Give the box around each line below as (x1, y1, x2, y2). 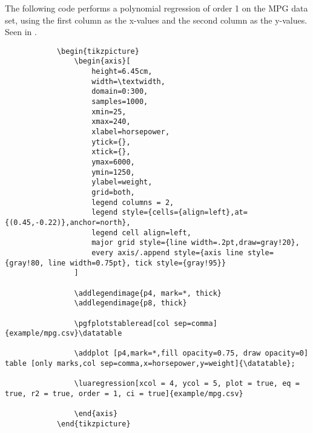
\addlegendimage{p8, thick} (74, 299, 187, 308)
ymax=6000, (91, 158, 135, 166)
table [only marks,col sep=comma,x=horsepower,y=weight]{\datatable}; (5, 359, 295, 368)
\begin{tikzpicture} (56, 47, 139, 56)
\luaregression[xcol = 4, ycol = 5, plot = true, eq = (74, 379, 300, 388)
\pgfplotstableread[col (74, 319, 170, 328)
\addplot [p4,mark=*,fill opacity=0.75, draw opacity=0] (74, 349, 309, 358)
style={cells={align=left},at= (122, 208, 248, 217)
